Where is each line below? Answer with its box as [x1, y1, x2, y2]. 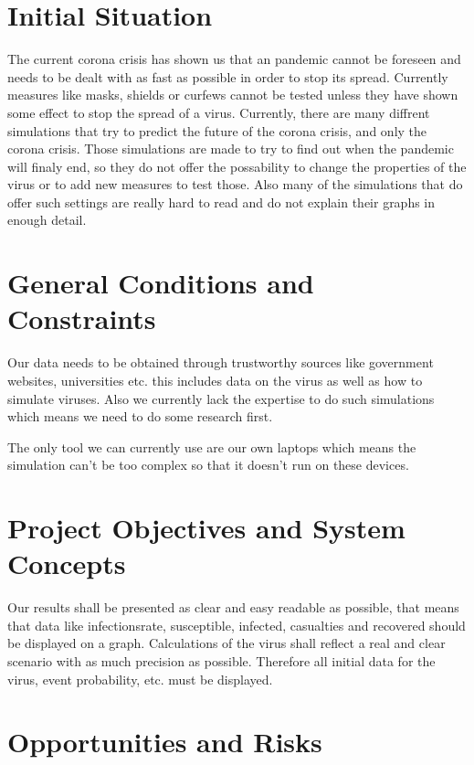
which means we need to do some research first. [7, 407, 273, 426]
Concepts [7, 545, 126, 582]
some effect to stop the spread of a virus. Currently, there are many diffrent [7, 102, 430, 122]
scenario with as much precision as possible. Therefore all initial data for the [7, 652, 436, 671]
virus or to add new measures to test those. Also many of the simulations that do [7, 175, 463, 194]
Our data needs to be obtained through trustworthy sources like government [7, 353, 434, 372]
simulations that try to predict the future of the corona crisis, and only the [7, 121, 427, 140]
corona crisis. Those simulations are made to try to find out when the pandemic [7, 139, 454, 158]
